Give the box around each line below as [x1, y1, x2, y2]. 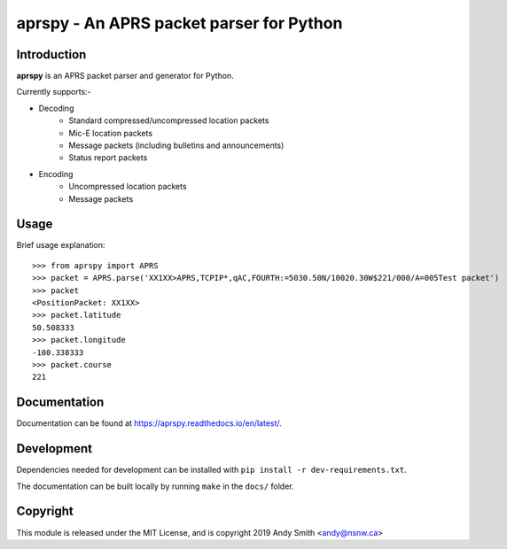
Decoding [38, 103, 74, 113]
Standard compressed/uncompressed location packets [68, 115, 269, 126]
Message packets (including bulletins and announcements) [68, 140, 285, 151]
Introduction [16, 47, 87, 62]
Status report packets [68, 152, 148, 163]
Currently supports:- [16, 87, 92, 97]
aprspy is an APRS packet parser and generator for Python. [16, 71, 234, 81]
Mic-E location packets [68, 128, 153, 138]
